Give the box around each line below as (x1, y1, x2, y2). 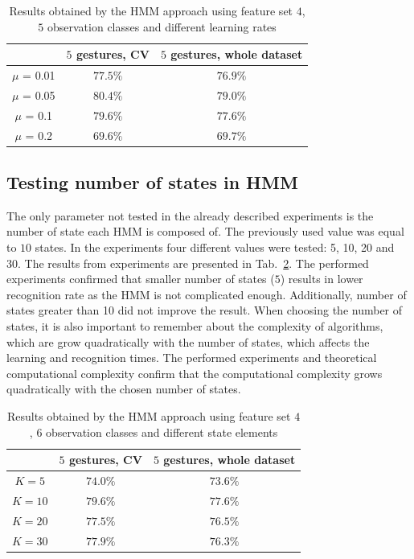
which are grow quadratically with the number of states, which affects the (6, 333, 370, 350)
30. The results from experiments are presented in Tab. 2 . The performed (6, 254, 369, 271)
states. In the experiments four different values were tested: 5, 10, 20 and (35, 239, 395, 256)
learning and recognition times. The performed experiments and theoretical (6, 349, 377, 366)
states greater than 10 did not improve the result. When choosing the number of (6, 302, 403, 319)
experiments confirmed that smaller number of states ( (6, 270, 275, 287)
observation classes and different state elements (46, 423, 278, 440)
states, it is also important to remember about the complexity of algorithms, (6, 318, 383, 335)
